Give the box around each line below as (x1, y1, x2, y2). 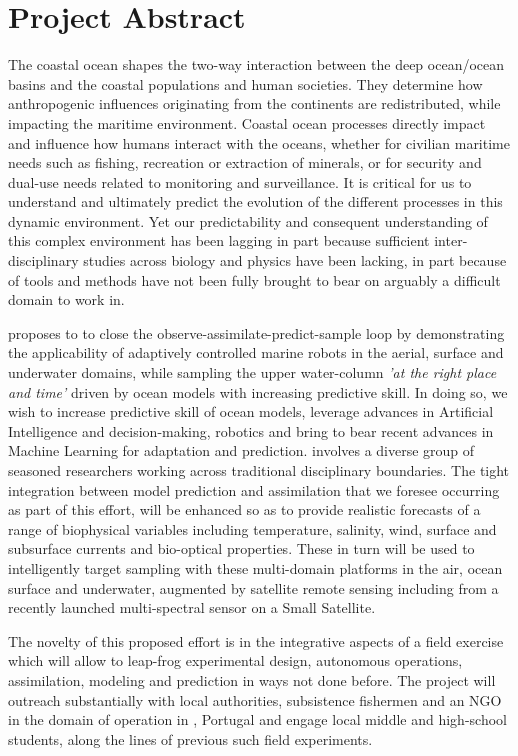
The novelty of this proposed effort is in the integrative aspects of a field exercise (8, 630, 504, 651)
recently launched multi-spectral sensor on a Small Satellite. (8, 597, 376, 618)
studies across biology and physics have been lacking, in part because (83, 250, 507, 271)
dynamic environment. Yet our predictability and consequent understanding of (8, 210, 488, 231)
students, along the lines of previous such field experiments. (8, 728, 373, 749)
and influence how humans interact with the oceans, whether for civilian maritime (8, 132, 510, 153)
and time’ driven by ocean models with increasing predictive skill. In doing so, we (8, 381, 508, 402)
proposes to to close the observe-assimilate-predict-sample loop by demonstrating (8, 322, 505, 343)
